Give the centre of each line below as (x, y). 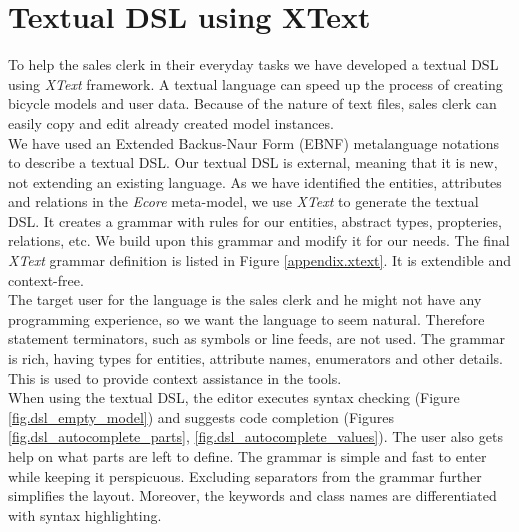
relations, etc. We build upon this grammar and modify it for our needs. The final (259, 240)
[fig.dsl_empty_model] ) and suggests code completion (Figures (201, 416)
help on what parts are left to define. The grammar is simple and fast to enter (247, 456)
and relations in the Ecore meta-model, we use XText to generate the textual (243, 201)
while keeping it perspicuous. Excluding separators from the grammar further (245, 475)
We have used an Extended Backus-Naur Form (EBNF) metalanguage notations (254, 142)
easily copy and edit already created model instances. (171, 122)
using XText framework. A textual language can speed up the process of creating (255, 83)
